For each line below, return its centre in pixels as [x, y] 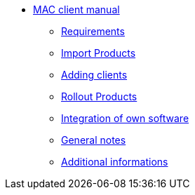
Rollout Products [99, 96]
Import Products [99, 53]
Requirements [93, 31]
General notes [94, 140]
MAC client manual [76, 9]
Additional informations [115, 162]
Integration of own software [125, 118]
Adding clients [94, 75]
